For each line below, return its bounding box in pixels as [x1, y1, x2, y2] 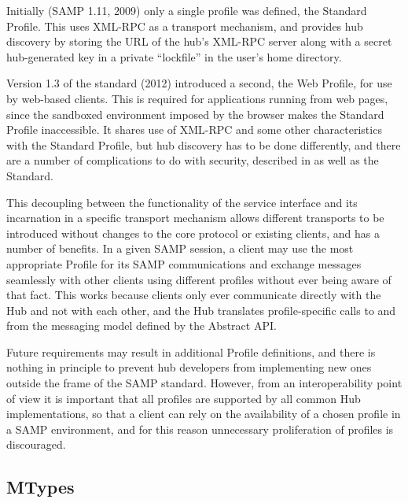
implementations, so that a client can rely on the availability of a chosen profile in [6, 405, 401, 422]
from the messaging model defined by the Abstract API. [6, 317, 277, 334]
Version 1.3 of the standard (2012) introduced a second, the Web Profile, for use [6, 75, 392, 91]
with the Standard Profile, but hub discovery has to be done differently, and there [6, 136, 401, 153]
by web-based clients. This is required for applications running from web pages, [6, 90, 388, 106]
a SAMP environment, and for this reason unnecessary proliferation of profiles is [6, 420, 394, 437]
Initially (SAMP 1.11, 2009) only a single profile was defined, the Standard [6, 2, 367, 18]
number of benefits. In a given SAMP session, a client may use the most [6, 240, 354, 257]
